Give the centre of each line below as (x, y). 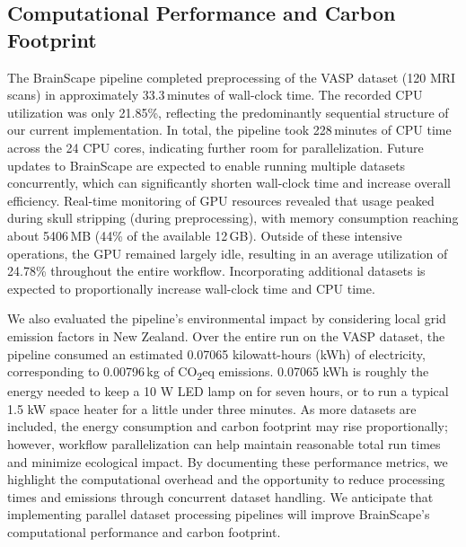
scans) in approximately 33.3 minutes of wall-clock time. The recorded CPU (215, 95)
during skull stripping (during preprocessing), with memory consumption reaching (233, 218)
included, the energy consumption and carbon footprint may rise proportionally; (228, 426)
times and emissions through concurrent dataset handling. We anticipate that (220, 496)
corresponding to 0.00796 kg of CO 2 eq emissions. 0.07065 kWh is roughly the (218, 372)
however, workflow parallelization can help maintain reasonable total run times (224, 444)
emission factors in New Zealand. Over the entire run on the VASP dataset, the (226, 335)
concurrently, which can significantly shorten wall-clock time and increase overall (229, 183)
